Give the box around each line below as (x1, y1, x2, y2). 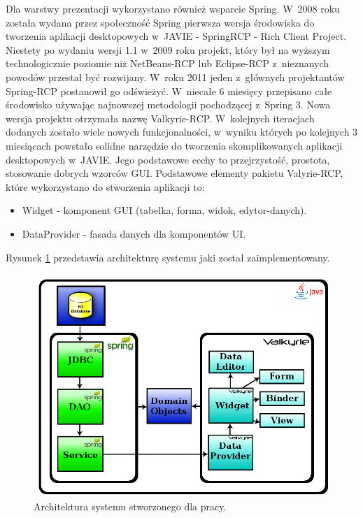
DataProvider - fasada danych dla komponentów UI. (22, 226, 246, 240)
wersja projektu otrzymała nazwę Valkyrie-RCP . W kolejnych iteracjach (6, 110, 315, 125)
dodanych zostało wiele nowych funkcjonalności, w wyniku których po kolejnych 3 (6, 124, 358, 139)
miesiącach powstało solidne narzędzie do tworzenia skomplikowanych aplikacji (6, 138, 343, 152)
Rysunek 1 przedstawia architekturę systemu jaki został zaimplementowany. (6, 250, 330, 264)
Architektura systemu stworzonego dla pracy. (34, 498, 227, 513)
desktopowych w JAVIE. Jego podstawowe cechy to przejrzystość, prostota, (6, 152, 330, 166)
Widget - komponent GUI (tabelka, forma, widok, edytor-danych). (22, 203, 307, 217)
